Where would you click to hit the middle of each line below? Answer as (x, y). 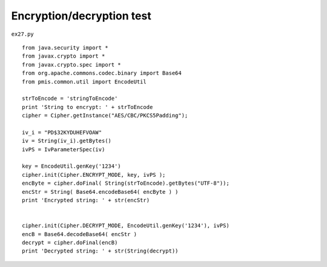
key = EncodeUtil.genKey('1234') (71, 166)
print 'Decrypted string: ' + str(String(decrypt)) (100, 251)
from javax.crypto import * (64, 56)
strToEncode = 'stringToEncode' (70, 99)
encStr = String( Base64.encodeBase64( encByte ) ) (100, 192)
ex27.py (23, 34)
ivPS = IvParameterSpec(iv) (64, 149)
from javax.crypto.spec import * (71, 64)
